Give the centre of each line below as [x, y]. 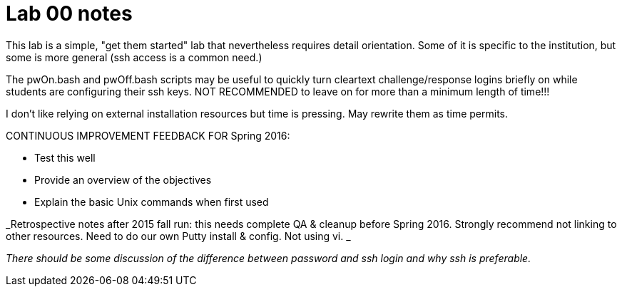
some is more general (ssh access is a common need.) [134, 57]
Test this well [65, 157]
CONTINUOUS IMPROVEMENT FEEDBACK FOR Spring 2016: [148, 135]
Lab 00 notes [69, 14]
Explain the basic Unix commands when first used [152, 202]
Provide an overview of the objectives [123, 179]
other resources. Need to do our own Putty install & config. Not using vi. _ [178, 236]
